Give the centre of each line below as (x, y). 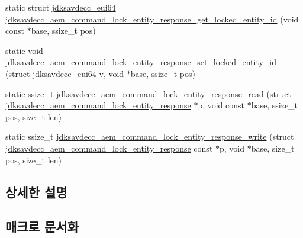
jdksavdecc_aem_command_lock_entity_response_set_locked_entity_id (141, 62)
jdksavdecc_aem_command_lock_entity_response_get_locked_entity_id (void (152, 19)
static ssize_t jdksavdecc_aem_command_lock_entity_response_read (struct (148, 93)
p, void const (221, 105)
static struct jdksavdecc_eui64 (61, 7)
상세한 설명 (36, 192)
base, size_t (273, 148)
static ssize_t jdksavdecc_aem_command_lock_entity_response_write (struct (150, 136)
